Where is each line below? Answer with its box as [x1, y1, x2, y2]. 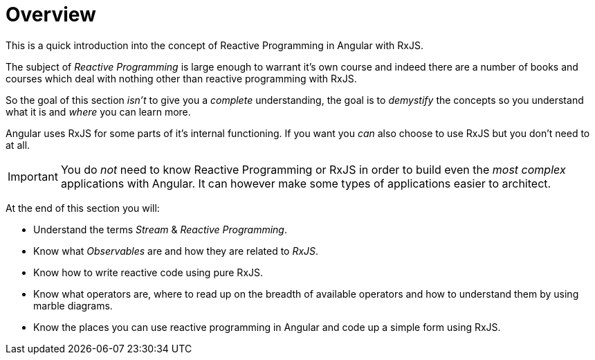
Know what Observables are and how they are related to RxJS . [33, 244, 319, 257]
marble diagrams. [33, 299, 113, 312]
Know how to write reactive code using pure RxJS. [33, 266, 264, 278]
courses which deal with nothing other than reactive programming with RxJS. [6, 72, 357, 84]
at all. [6, 138, 30, 151]
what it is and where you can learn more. [6, 105, 191, 118]
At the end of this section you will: [6, 201, 160, 214]
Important [8, 169, 58, 183]
